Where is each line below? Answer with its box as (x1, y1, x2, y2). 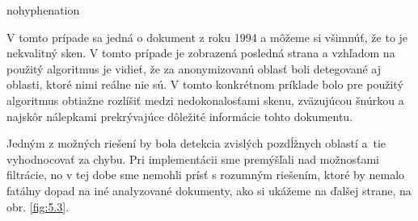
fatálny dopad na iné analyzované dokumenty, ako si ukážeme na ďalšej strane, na (6, 181, 412, 198)
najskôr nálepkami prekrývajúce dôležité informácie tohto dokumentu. (6, 107, 353, 124)
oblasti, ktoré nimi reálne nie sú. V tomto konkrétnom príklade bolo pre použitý (6, 76, 403, 93)
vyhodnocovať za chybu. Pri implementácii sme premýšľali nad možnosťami (6, 150, 379, 167)
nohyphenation (6, 2, 80, 18)
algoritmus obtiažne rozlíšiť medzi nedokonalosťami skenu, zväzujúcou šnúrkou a (6, 91, 404, 108)
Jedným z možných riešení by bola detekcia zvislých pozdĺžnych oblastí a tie (6, 135, 386, 152)
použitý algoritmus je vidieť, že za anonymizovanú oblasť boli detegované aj (6, 60, 381, 77)
